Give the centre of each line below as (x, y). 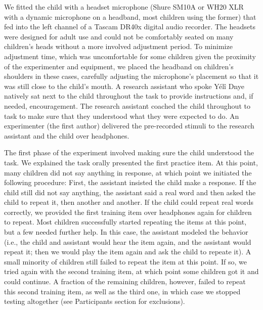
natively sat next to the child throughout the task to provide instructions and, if (129, 96)
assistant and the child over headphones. (67, 135)
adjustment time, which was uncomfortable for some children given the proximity (130, 56)
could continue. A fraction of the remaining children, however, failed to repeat (125, 281)
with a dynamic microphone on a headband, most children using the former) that (130, 16)
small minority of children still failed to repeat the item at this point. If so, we (125, 261)
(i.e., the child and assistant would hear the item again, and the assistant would (128, 241)
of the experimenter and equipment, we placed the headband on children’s (119, 66)
